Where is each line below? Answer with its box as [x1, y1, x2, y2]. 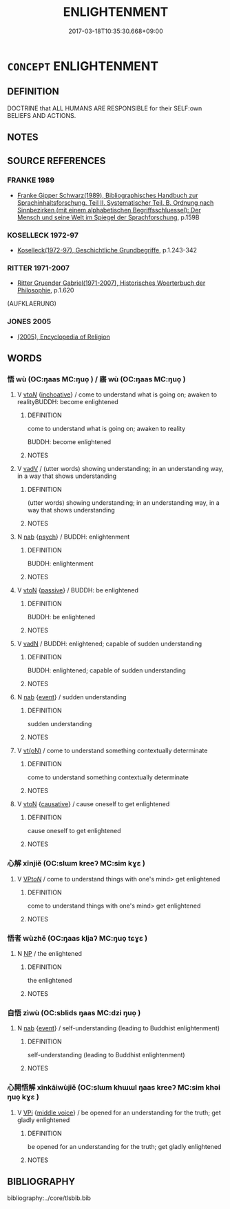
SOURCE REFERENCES [7, 154, 106, 166]
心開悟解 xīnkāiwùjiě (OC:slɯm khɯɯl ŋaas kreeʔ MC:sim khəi [7, 1083, 220, 1092]
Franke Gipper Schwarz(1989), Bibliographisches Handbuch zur [17, 191, 198, 199]
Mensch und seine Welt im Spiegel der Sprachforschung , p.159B [17, 213, 200, 221]
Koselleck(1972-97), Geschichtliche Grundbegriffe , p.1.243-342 [17, 246, 198, 254]
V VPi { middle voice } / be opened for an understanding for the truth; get [17, 1108, 222, 1117]
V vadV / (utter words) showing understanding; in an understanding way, [17, 465, 224, 473]
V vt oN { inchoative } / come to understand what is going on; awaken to [17, 390, 218, 399]
